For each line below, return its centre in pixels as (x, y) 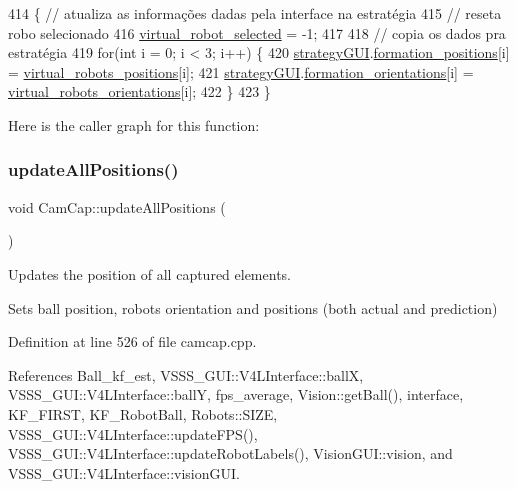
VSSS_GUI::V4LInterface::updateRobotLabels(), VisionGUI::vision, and (230, 453)
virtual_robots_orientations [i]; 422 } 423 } (139, 91)
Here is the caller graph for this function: (134, 124)
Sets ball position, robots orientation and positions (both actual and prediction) (253, 307)
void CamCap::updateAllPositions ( (117, 206)
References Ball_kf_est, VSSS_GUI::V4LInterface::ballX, (186, 374)
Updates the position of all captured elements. (149, 273)
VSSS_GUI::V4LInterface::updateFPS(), (133, 433)
